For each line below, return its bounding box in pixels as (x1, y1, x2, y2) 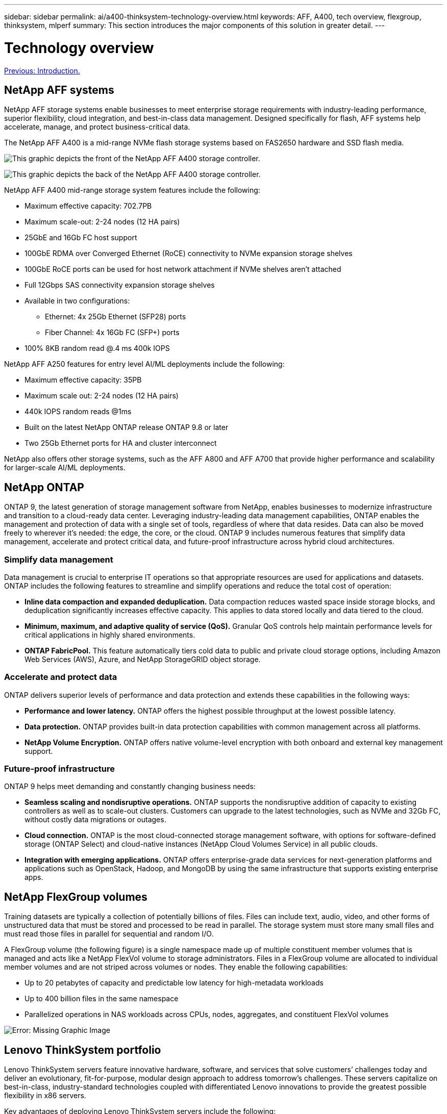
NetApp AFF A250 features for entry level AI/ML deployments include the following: (4, 360, 285, 369)
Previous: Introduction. (4, 66, 80, 75)
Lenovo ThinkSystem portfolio (4, 1043, 161, 1056)
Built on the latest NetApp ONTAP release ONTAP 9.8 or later (24, 423, 229, 432)
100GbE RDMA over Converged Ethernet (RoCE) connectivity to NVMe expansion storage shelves (24, 249, 353, 258)
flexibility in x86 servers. (4, 1091, 86, 1100)
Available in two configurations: (24, 296, 130, 306)
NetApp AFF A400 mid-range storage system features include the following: (4, 186, 260, 195)
